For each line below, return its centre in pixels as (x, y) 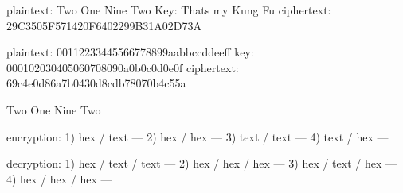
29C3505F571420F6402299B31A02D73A (104, 25)
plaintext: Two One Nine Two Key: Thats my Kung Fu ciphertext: (169, 10)
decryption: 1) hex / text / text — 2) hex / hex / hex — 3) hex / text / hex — (201, 163)
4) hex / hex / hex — (59, 178)
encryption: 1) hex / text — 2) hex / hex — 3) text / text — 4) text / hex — (198, 136)
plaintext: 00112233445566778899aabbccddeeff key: (130, 52)
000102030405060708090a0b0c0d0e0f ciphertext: (123, 67)
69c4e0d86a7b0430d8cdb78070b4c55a (96, 83)
